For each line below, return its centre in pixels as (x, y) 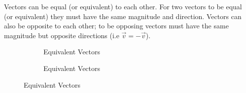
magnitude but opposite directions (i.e (62, 35)
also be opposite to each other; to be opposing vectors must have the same (116, 26)
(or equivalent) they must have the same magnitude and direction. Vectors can (123, 16)
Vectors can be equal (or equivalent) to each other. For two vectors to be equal (123, 6)
